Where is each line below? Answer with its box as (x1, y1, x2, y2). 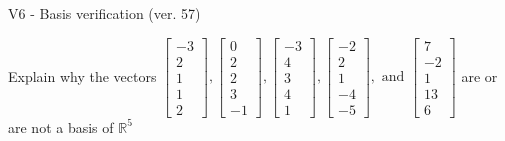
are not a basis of (8, 116, 114, 137)
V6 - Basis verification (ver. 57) (8, 3, 201, 23)
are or (461, 65, 498, 86)
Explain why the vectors (8, 65, 157, 86)
